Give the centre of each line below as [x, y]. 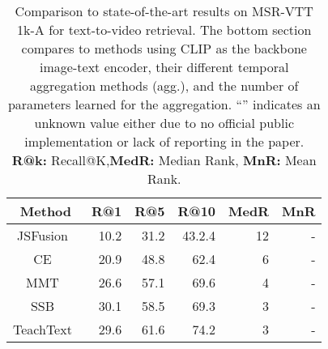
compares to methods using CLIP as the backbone [164, 48]
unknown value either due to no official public [164, 123]
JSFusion [43, 235]
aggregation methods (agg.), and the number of [164, 85]
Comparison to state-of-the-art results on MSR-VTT [164, 11]
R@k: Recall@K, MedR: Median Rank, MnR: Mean [164, 160]
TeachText [43, 329]
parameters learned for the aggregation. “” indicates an [164, 104]
